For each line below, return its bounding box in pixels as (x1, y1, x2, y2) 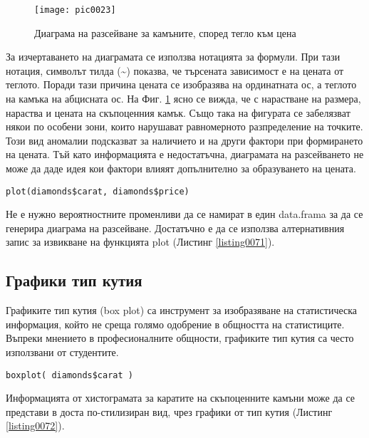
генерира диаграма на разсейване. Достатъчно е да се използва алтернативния (6, 220, 345, 235)
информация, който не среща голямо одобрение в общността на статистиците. (6, 316, 345, 331)
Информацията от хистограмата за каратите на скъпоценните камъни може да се (6, 390, 355, 405)
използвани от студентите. (6, 345, 119, 360)
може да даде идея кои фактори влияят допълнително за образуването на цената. (6, 161, 356, 175)
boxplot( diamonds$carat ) (6, 370, 133, 380)
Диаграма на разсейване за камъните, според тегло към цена (34, 25, 296, 40)
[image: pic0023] (34, 5, 116, 15)
